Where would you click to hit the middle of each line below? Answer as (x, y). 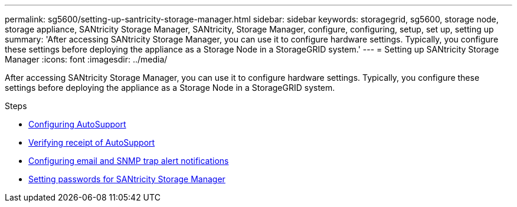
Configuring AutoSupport (77, 124)
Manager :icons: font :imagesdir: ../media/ (86, 59)
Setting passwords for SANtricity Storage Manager (127, 179)
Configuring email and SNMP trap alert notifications (129, 161)
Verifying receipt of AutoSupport (92, 142)
